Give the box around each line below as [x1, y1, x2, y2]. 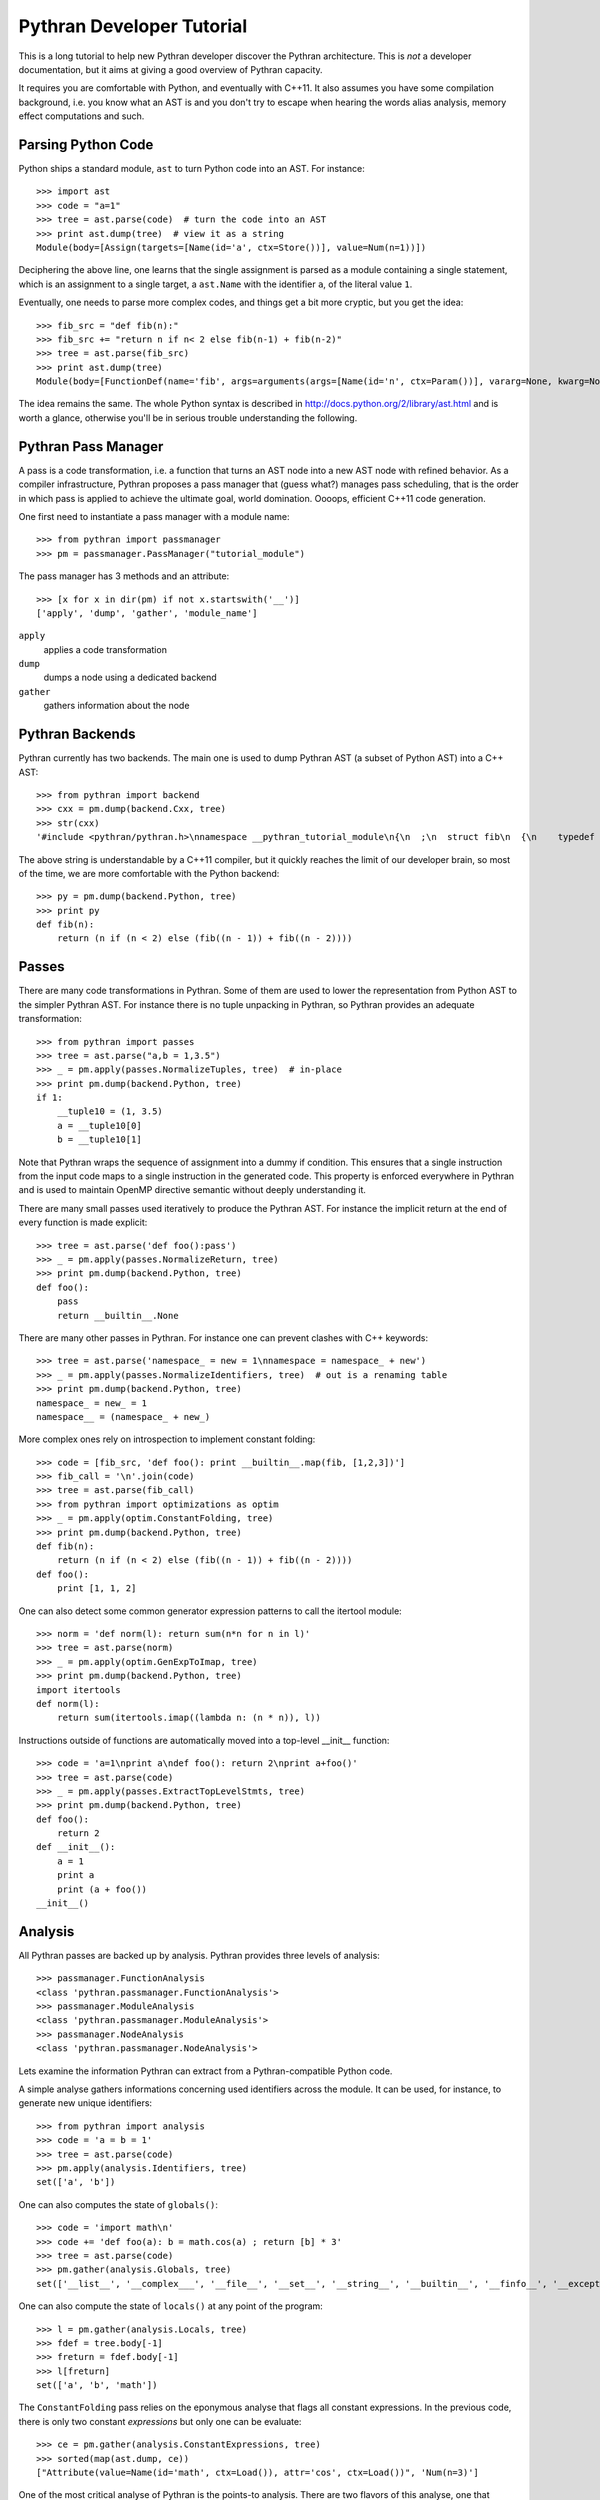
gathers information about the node [43, 700, 190, 712]
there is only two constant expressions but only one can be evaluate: [18, 2415, 302, 2427]
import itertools [36, 1684, 121, 1695]
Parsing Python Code [18, 136, 154, 153]
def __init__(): [36, 1841, 116, 1853]
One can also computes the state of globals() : [18, 2198, 219, 2210]
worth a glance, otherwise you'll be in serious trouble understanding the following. [18, 411, 358, 424]
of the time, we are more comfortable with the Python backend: [18, 867, 280, 879]
